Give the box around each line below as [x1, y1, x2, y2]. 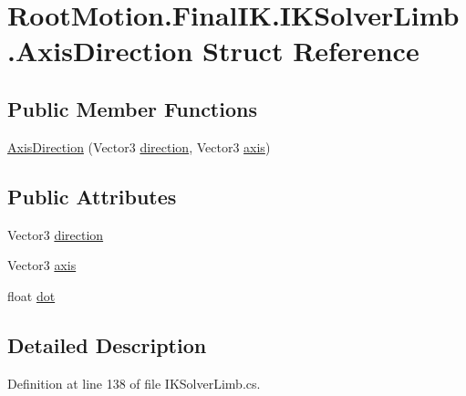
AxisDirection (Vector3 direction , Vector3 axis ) [7, 137, 271, 156]
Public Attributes [7, 182, 177, 210]
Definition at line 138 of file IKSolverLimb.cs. [7, 373, 261, 392]
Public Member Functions [7, 94, 257, 122]
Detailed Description [7, 330, 207, 359]
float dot [7, 286, 56, 305]
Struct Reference [202, 32, 419, 69]
